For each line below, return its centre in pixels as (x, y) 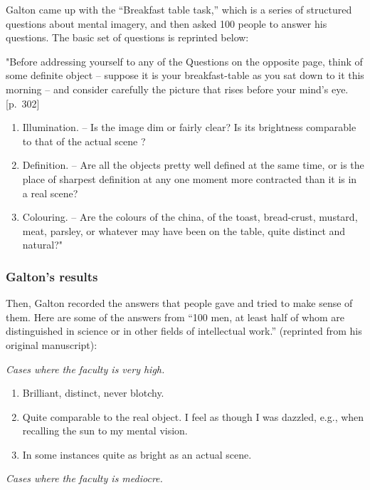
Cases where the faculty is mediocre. (84, 478)
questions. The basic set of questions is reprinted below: (127, 37)
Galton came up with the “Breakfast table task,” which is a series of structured (179, 9)
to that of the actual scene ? (84, 141)
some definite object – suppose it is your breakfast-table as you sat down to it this (185, 75)
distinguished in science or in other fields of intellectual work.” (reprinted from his (184, 331)
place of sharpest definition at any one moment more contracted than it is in (190, 178)
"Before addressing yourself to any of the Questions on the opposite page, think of (184, 61)
